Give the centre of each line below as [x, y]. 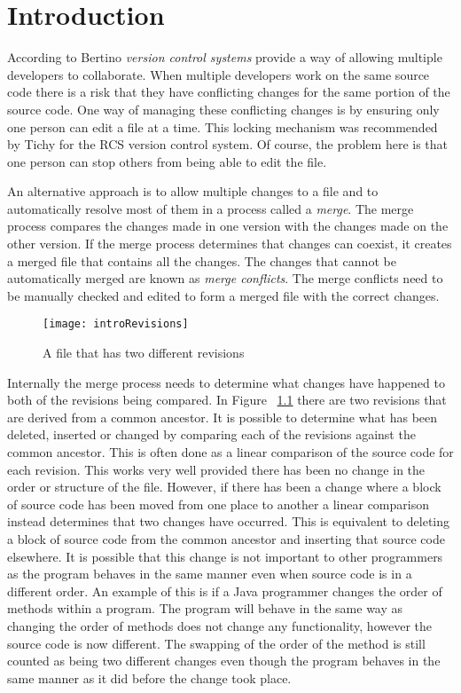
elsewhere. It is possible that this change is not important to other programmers [225, 556]
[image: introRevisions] [116, 324]
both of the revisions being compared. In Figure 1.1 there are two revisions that [227, 400]
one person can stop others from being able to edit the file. [167, 161]
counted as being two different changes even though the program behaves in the [224, 661]
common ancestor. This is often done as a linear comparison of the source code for [230, 452]
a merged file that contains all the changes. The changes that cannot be [202, 260]
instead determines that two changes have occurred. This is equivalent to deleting [229, 521]
